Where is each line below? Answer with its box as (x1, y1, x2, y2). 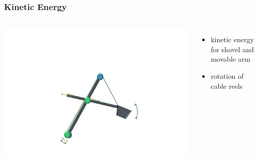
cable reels (211, 80, 243, 91)
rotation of (211, 71, 244, 81)
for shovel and (211, 44, 254, 54)
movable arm (211, 54, 250, 64)
